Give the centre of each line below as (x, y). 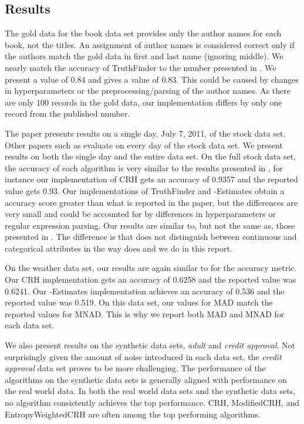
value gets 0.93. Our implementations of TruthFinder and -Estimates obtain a (145, 190)
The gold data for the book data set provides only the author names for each (143, 33)
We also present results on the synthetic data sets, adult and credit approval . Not (150, 345)
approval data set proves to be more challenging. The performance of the (135, 368)
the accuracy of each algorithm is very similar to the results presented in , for (144, 167)
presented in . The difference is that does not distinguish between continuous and (151, 237)
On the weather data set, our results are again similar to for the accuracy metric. (151, 268)
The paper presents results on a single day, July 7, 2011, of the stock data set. (145, 133)
